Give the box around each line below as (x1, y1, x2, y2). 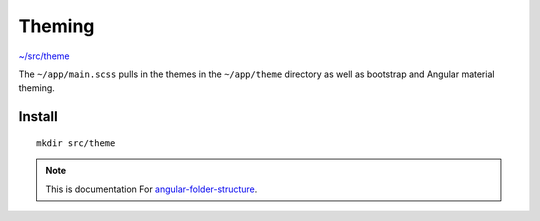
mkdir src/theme (36, 137, 116, 149)
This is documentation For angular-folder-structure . (45, 183, 258, 195)
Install (18, 108, 59, 125)
